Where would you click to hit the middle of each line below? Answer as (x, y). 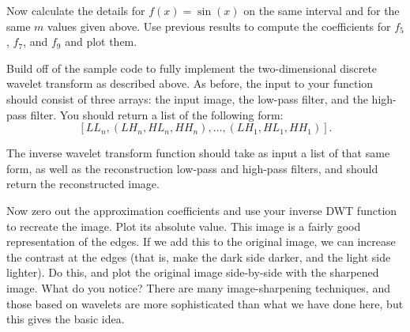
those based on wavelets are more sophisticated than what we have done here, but (205, 303)
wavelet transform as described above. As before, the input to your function (190, 83)
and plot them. (101, 41)
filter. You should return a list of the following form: (157, 114)
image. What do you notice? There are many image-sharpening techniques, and (198, 287)
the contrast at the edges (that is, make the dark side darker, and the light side (199, 257)
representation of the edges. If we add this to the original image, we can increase (201, 241)
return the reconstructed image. (83, 184)
